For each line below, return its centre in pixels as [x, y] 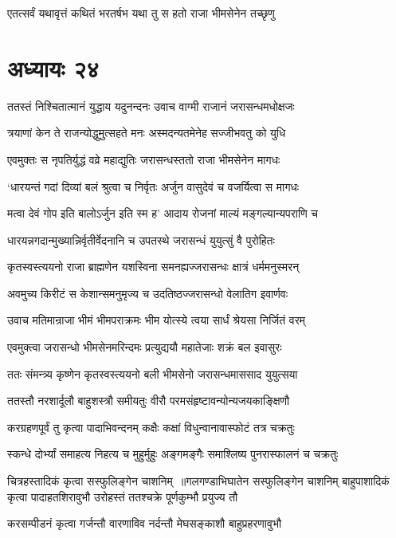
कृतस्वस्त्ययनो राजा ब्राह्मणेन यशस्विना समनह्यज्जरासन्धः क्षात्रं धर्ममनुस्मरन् [153, 267]
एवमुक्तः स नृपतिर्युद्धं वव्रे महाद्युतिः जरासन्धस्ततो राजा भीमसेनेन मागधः [144, 159]
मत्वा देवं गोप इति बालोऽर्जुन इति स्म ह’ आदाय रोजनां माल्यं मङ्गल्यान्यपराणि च [163, 213]
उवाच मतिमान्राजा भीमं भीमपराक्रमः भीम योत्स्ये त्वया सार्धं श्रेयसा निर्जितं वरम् [156, 320]
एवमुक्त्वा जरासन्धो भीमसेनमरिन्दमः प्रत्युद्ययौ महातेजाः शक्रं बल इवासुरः [145, 347]
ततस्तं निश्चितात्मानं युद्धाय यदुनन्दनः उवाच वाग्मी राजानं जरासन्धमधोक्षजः [151, 106]
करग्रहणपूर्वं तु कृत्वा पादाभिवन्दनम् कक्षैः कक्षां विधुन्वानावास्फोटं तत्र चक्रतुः [151, 427]
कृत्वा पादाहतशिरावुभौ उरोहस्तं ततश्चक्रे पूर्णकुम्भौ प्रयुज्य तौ [123, 496]
